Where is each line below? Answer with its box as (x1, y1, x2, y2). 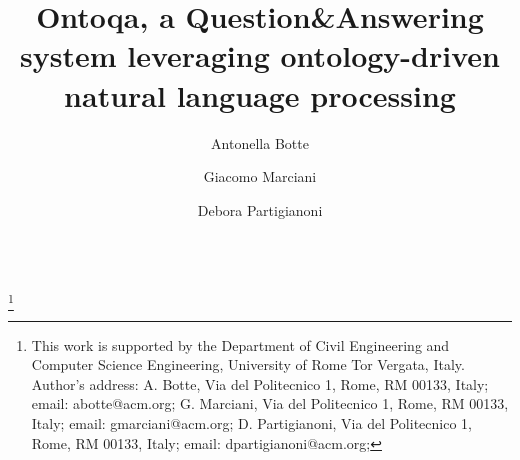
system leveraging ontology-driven (20, 35, 500, 76)
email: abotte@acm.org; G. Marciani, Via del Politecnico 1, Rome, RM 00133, (31, 393, 509, 414)
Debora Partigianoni (197, 199, 323, 220)
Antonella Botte (211, 132, 309, 153)
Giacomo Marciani (203, 166, 317, 187)
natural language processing (64, 74, 456, 115)
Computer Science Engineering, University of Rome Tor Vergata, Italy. (31, 354, 465, 375)
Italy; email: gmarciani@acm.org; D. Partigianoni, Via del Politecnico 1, (31, 412, 472, 433)
